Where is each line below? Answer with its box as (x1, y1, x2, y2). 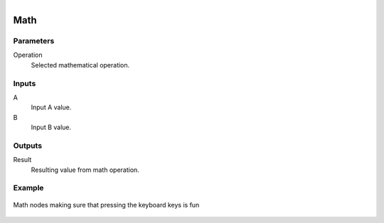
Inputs (13, 78, 36, 88)
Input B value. (31, 123, 72, 131)
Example (13, 183, 44, 193)
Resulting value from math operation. (31, 165, 140, 174)
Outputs (13, 141, 43, 151)
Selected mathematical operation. (31, 60, 130, 69)
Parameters (13, 36, 55, 45)
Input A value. (31, 103, 72, 111)
